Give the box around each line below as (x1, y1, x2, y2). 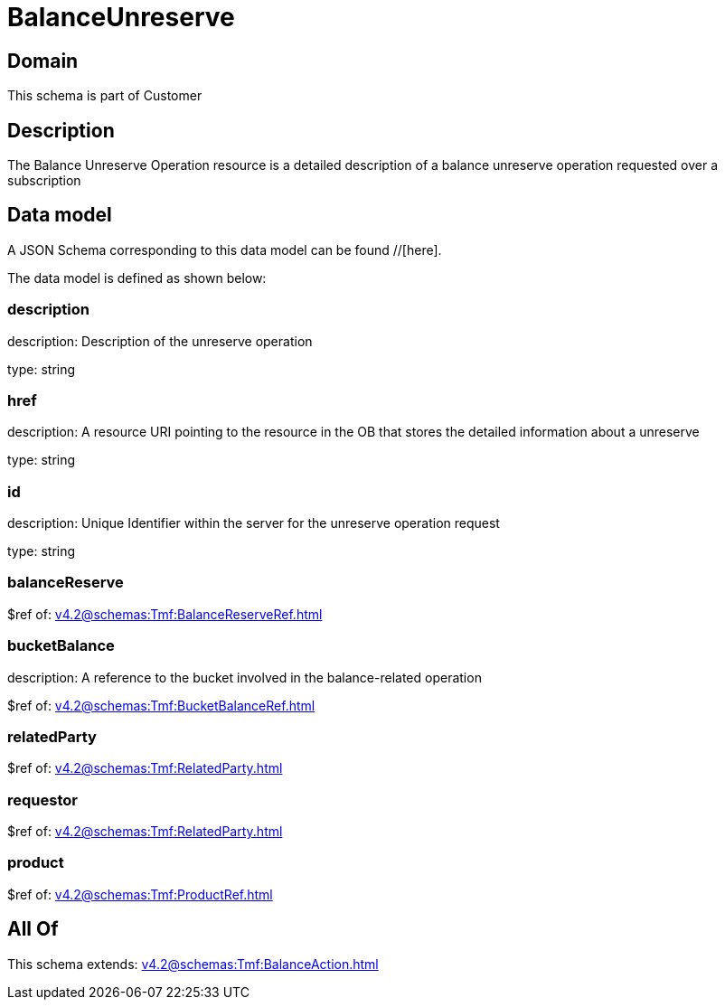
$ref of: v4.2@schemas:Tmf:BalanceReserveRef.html (7, 606, 323, 622)
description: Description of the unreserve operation (7, 333, 313, 349)
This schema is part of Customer (7, 88, 202, 104)
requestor (7, 790, 78, 809)
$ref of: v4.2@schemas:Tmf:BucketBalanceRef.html (7, 697, 315, 713)
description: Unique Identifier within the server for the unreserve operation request (7, 515, 500, 532)
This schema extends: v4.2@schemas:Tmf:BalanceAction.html (7, 955, 379, 972)
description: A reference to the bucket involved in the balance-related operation (7, 669, 482, 685)
